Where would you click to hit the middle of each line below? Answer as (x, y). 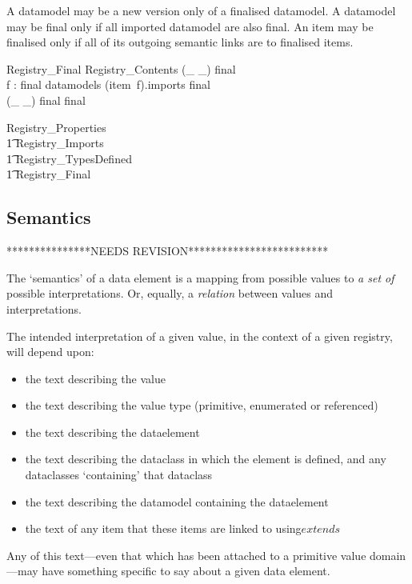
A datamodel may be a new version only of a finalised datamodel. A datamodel (201, 10)
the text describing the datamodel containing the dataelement (177, 501)
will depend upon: (50, 352)
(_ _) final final (46, 100)
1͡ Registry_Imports (55, 143)
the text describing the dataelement (112, 432)
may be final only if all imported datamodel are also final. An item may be (190, 26)
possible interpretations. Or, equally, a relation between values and (170, 293)
